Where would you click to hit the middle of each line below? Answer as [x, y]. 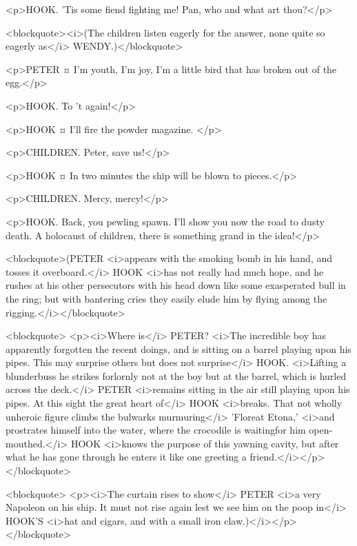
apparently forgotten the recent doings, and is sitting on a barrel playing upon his [178, 348]
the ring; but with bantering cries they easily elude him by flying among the [166, 298]
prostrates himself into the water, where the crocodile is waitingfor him [156, 430]
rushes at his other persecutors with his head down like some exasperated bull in [176, 285]
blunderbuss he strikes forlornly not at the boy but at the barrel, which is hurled [176, 375]
